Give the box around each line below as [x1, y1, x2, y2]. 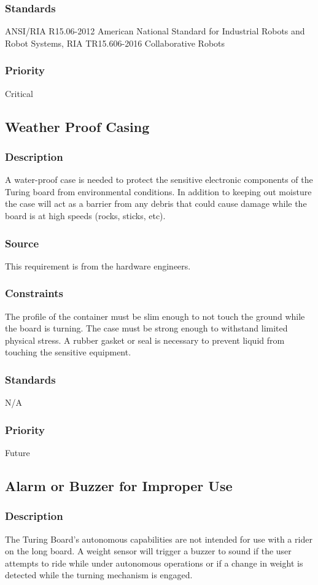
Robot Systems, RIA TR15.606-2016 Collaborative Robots [5, 36, 225, 49]
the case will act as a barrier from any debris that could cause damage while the [5, 197, 307, 210]
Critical [5, 87, 33, 99]
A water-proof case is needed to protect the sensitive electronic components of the [5, 173, 313, 186]
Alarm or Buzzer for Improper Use [5, 476, 233, 495]
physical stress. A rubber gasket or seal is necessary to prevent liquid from [5, 333, 285, 346]
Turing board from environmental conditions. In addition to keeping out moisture [5, 185, 312, 198]
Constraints [5, 285, 63, 301]
